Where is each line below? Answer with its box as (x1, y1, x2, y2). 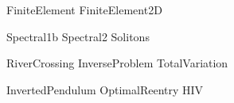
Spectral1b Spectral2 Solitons (6, 28, 150, 44)
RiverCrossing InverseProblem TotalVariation (6, 55, 228, 71)
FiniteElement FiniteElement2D (6, 2, 162, 17)
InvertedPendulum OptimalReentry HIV (6, 81, 204, 97)
